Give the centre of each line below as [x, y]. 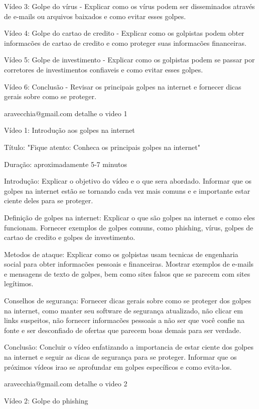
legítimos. [19, 283]
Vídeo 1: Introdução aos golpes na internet [70, 130]
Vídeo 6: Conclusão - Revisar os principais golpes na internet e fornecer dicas [123, 86]
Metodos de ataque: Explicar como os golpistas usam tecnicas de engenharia [121, 254]
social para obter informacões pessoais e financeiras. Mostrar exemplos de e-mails [129, 264]
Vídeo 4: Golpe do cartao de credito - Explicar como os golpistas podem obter [124, 33]
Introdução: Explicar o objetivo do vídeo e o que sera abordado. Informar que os [128, 181]
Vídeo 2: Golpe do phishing [46, 400]
